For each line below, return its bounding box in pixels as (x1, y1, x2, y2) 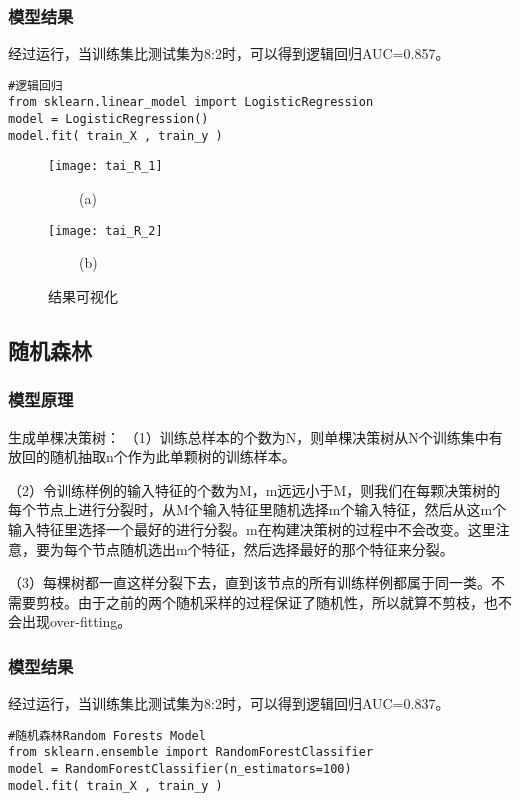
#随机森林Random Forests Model (8, 728, 206, 743)
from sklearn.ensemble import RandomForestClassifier (8, 745, 374, 760)
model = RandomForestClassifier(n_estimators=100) (8, 762, 352, 776)
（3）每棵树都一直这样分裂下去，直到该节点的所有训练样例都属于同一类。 (8, 572, 491, 593)
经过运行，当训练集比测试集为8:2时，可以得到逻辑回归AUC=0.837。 (8, 693, 450, 714)
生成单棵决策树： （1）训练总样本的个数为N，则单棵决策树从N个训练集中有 (8, 426, 503, 447)
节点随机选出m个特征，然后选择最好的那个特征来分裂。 (91, 538, 454, 559)
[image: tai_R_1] (48, 159, 163, 174)
